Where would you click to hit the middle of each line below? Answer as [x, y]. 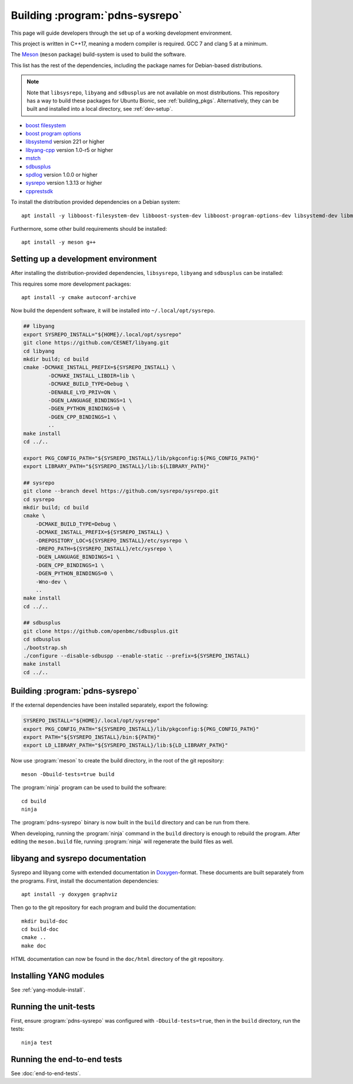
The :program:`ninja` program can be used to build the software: [89, 788]
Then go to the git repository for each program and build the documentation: [104, 907]
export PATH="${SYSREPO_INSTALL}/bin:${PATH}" [91, 737]
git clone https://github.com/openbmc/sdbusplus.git [101, 631]
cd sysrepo [39, 499]
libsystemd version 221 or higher [65, 142]
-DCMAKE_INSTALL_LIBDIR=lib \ [91, 376]
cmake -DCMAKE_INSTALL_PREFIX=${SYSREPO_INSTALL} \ [99, 367]
